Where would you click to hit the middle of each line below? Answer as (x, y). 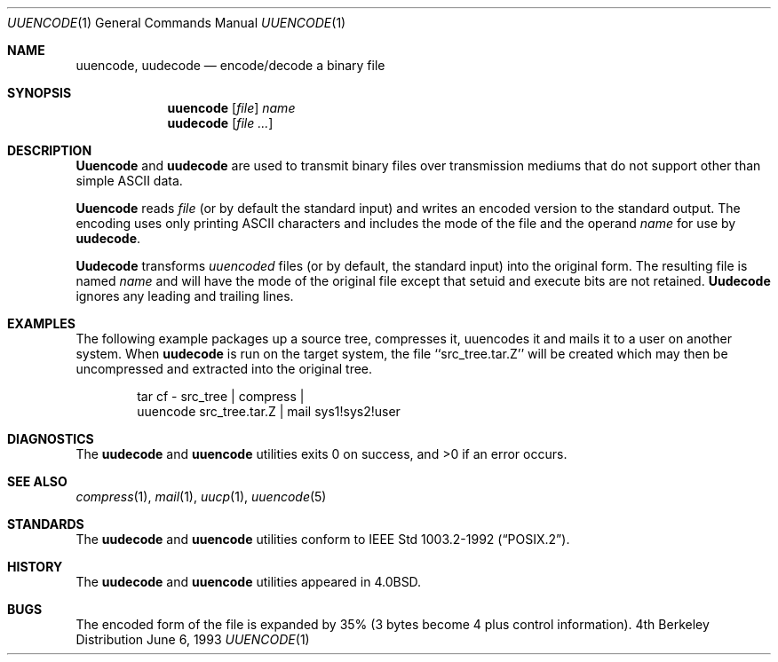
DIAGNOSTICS (51, 439)
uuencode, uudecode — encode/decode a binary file (230, 65)
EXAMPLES (41, 323)
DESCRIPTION (50, 150)
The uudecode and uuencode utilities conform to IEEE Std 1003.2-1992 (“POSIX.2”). (323, 539)
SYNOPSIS (40, 93)
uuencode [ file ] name (231, 108)
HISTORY (35, 567)
